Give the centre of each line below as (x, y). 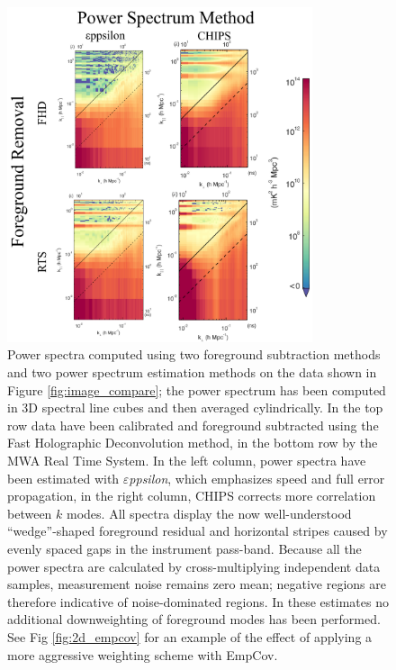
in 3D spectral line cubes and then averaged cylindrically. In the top (195, 407)
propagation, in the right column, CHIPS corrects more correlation (192, 496)
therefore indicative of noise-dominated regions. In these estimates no (198, 601)
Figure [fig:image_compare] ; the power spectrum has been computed (197, 389)
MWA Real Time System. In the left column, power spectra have (187, 461)
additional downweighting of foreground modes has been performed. (194, 619)
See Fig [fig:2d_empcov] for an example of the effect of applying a (190, 636)
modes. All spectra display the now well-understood (209, 513)
